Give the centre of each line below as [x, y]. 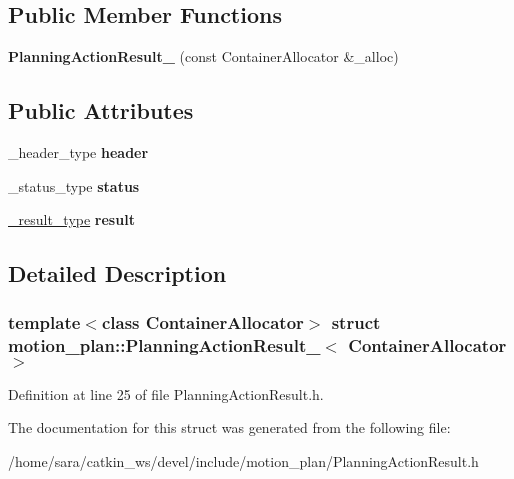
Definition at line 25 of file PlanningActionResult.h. [166, 393]
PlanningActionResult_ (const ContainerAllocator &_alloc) [203, 56]
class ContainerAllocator [202, 322]
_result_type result [71, 219]
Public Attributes [101, 110]
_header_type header [78, 152]
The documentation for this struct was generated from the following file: [229, 427]
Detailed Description [117, 273]
